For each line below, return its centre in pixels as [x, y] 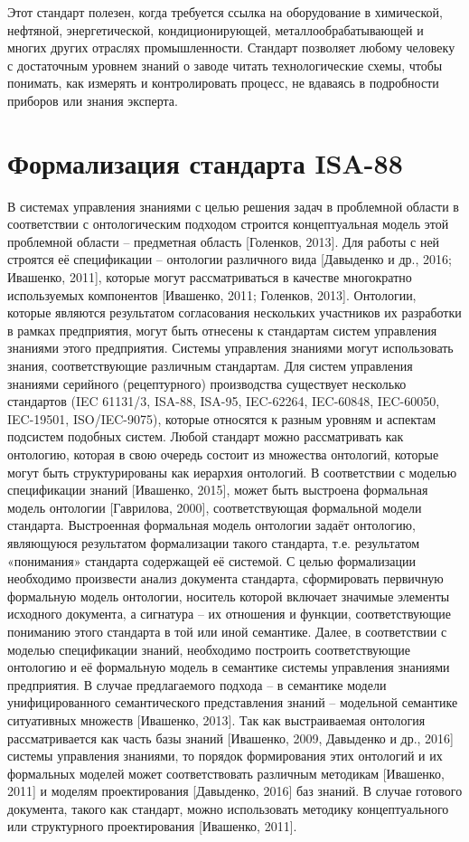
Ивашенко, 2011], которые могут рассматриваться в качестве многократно [210, 277]
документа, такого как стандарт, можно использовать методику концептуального [228, 808]
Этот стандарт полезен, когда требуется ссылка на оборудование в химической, [225, 12]
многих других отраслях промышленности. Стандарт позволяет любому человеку [231, 47]
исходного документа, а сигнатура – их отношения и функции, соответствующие [230, 614]
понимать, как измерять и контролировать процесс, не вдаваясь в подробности [223, 83]
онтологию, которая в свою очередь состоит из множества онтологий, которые [223, 454]
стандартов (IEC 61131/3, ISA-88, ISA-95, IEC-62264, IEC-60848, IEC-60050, [224, 401]
